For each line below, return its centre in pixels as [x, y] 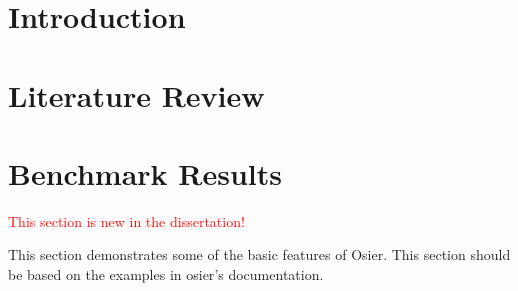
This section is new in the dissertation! [126, 220]
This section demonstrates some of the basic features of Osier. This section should [259, 254]
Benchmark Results [145, 172]
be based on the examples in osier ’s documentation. [166, 274]
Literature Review [136, 94]
